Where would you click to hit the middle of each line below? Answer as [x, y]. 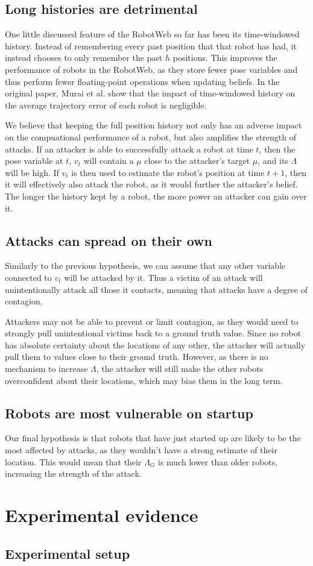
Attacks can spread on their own [109, 240]
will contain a [109, 161]
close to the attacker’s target [197, 161]
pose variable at [34, 161]
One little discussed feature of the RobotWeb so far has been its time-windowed [152, 34]
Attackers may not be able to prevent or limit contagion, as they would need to [152, 321]
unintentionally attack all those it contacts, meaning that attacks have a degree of [156, 289]
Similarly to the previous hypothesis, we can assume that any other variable [145, 266]
